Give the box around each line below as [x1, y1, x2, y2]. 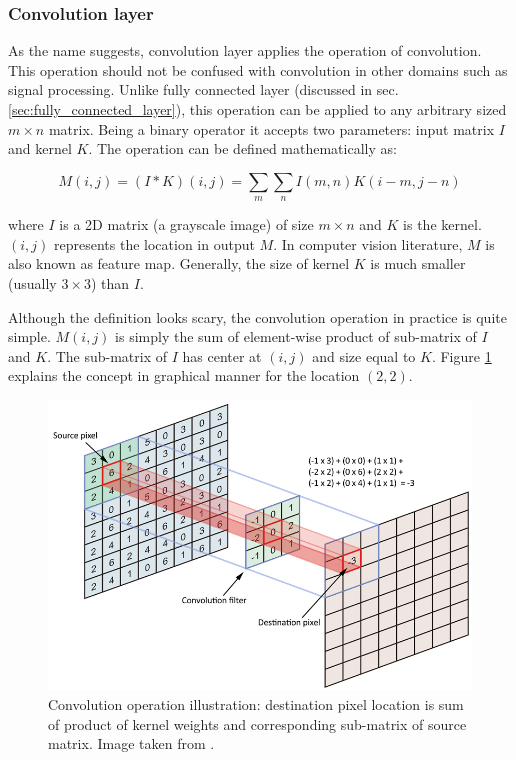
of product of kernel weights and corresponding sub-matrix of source [48, 713, 467, 734]
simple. [8, 326, 51, 347]
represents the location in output [53, 233, 255, 254]
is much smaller [370, 253, 466, 274]
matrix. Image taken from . [48, 733, 215, 754]
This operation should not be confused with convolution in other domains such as [8, 59, 508, 80]
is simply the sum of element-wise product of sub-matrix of [115, 326, 477, 347]
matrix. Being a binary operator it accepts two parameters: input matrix [48, 118, 495, 139]
